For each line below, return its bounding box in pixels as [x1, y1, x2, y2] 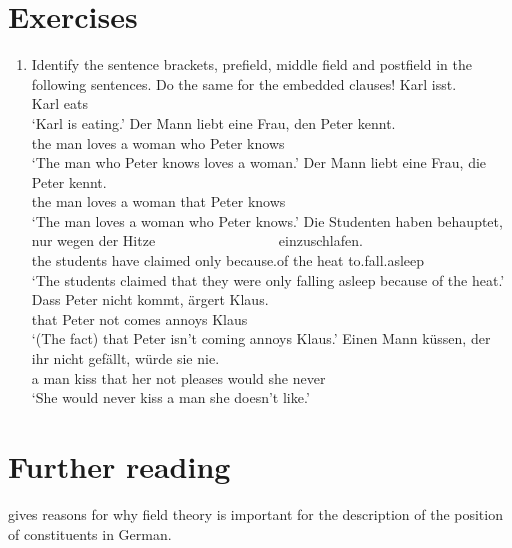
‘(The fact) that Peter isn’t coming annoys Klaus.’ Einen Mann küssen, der [31, 328, 491, 349]
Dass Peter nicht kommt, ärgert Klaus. [31, 289, 269, 310]
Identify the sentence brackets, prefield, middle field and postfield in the [31, 54, 472, 75]
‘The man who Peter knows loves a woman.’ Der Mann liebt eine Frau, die [31, 152, 487, 173]
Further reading [8, 446, 231, 486]
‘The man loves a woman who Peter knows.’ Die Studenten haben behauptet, [31, 210, 503, 231]
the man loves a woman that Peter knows [31, 191, 286, 212]
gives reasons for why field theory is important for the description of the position [8, 503, 503, 524]
